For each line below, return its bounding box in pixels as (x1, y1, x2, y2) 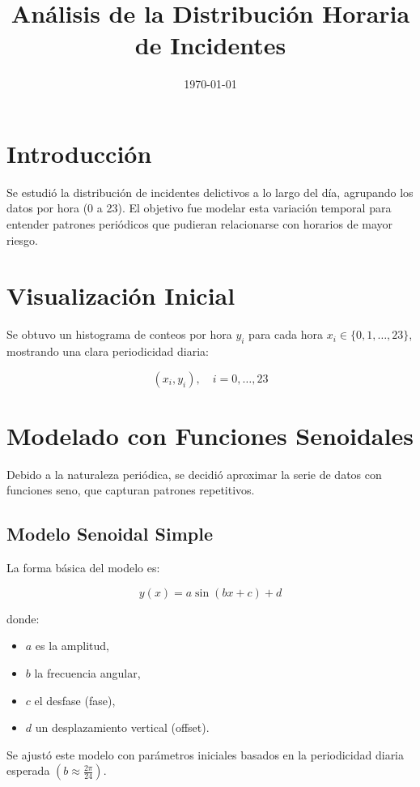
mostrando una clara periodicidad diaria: (6, 343, 209, 360)
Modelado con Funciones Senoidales (6, 418, 414, 451)
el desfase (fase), (34, 691, 116, 708)
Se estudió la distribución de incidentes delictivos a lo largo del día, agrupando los (6, 183, 414, 200)
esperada (6, 762, 50, 779)
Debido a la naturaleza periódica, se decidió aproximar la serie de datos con (6, 465, 382, 482)
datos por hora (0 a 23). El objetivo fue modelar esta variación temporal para (6, 199, 392, 216)
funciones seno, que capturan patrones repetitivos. (6, 481, 255, 498)
